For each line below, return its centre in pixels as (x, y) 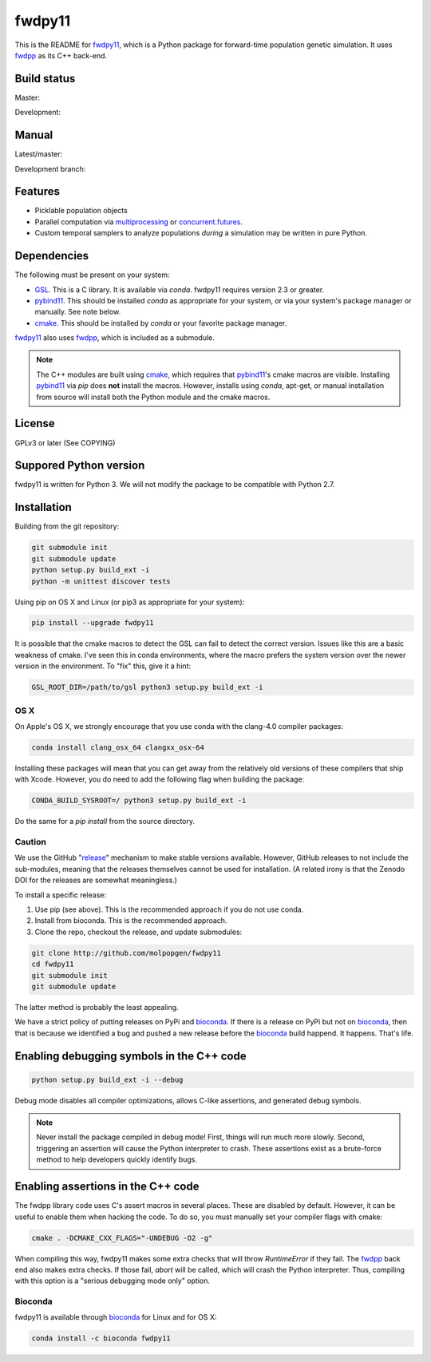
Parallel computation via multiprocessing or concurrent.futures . (139, 222)
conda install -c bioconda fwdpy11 (101, 1338)
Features (37, 192)
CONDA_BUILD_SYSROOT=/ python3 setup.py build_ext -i (139, 801)
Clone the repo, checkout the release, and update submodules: (138, 932)
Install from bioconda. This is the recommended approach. (131, 921)
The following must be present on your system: (93, 275)
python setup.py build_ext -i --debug (107, 1079)
